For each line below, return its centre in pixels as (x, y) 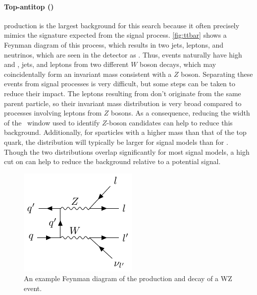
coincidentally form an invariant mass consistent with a (88, 74)
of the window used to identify (52, 122)
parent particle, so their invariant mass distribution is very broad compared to (123, 103)
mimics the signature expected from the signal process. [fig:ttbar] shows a (115, 35)
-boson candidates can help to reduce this (170, 122)
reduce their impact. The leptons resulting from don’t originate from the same (123, 93)
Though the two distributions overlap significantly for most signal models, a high (127, 151)
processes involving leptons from (53, 113)
